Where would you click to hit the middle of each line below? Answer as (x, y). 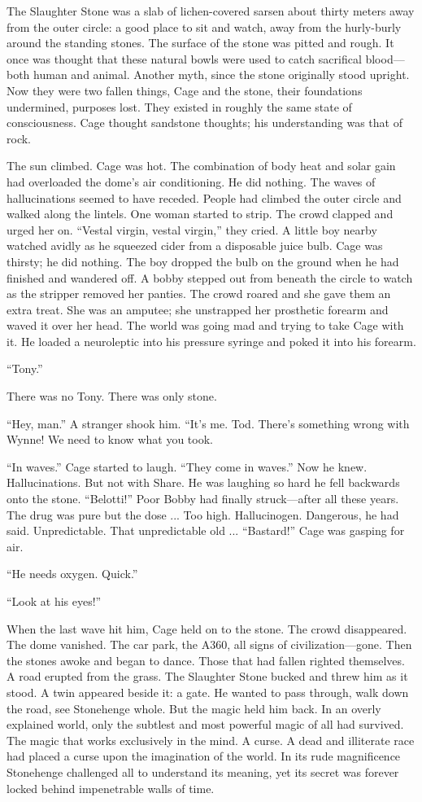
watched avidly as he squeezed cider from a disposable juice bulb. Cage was (195, 245)
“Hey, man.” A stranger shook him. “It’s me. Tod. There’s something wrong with (208, 423)
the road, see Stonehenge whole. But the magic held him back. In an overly (194, 708)
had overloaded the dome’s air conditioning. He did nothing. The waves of (191, 181)
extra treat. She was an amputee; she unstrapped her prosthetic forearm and (198, 309)
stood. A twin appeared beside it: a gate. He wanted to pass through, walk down (208, 692)
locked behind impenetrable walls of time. (111, 788)
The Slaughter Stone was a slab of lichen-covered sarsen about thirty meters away (211, 11)
